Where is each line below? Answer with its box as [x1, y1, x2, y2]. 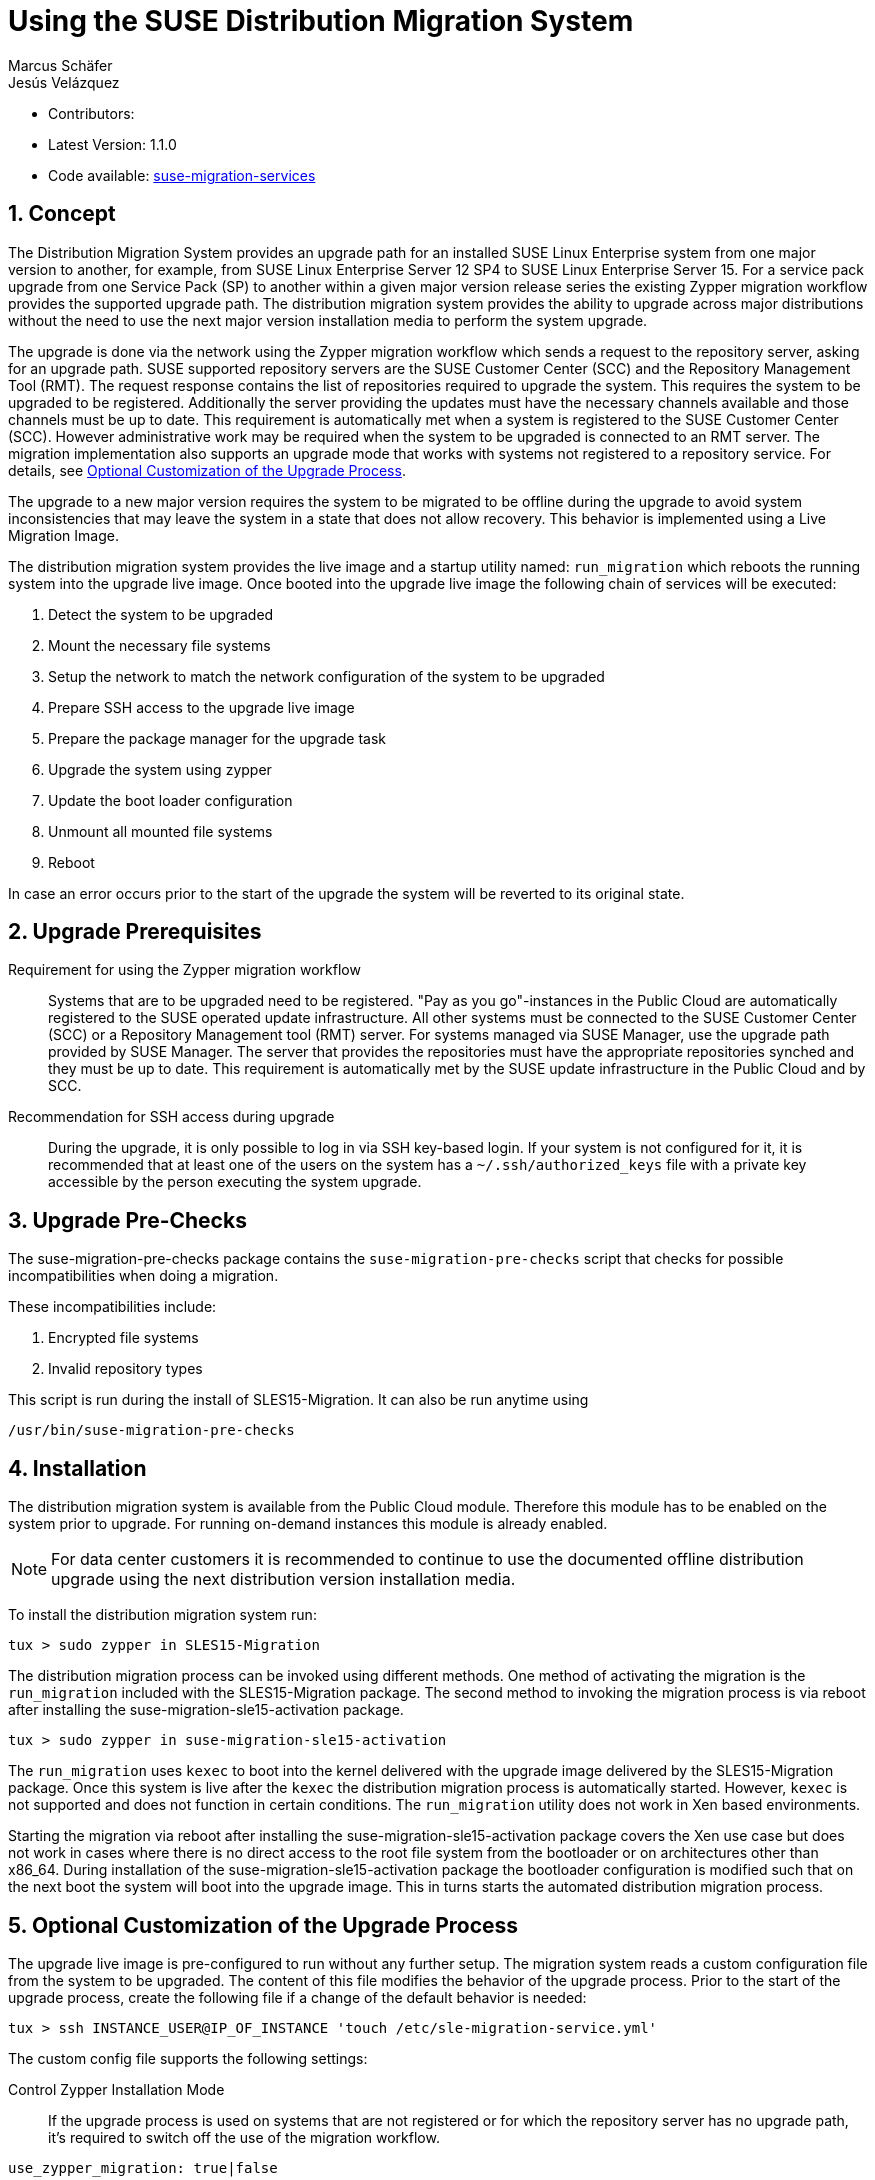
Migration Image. [8, 526, 119, 544]
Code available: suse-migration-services [48, 166, 316, 184]
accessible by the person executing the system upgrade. [48, 1173, 422, 1191]
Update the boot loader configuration [48, 791, 293, 809]
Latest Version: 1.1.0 [48, 135, 177, 153]
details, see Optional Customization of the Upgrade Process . [8, 461, 406, 479]
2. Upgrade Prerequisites [8, 919, 262, 945]
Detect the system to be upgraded [48, 605, 274, 623]
